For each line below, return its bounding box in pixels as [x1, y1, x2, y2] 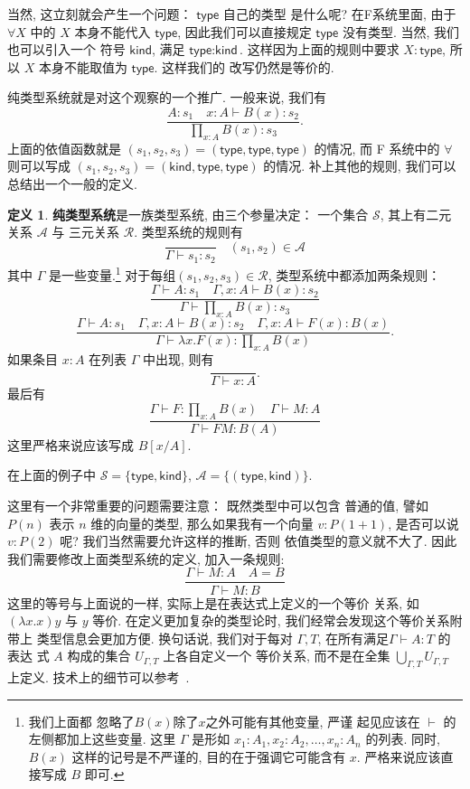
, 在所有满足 [317, 628, 390, 647]
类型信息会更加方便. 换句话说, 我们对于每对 [36, 628, 293, 647]
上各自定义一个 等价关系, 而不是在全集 [163, 646, 390, 665]
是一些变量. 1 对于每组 [48, 262, 176, 284]
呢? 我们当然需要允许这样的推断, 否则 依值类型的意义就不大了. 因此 [60, 531, 457, 550]
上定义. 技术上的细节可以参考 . [7, 668, 190, 687]
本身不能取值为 [38, 57, 127, 76]
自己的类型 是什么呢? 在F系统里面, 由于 [222, 5, 456, 23]
